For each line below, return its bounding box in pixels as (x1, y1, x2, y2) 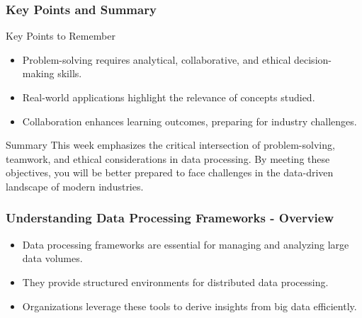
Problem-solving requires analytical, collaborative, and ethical (22, 52, 291, 67)
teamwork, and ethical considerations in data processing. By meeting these (6, 151, 330, 166)
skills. (57, 66, 82, 81)
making (22, 66, 55, 81)
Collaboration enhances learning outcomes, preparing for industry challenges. (22, 113, 357, 128)
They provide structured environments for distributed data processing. (22, 274, 329, 289)
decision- (294, 52, 332, 67)
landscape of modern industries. (6, 178, 144, 193)
